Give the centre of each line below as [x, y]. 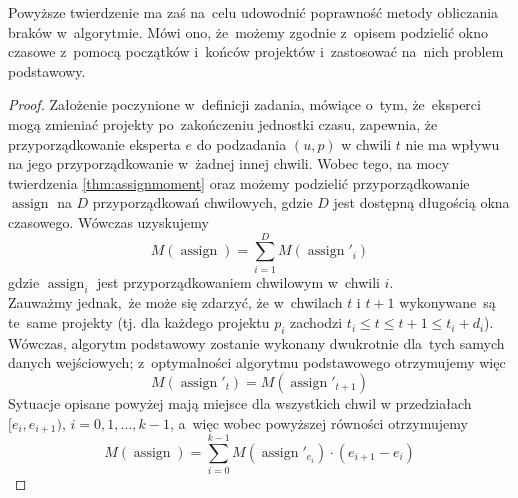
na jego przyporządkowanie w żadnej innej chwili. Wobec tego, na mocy [229, 163]
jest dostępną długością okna [421, 202]
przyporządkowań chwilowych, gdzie [202, 202]
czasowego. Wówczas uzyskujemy [108, 221]
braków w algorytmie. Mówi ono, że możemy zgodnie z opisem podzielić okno [248, 31]
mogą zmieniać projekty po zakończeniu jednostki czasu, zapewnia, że [223, 123]
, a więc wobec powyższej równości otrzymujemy [318, 422]
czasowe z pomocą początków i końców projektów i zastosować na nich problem [256, 51]
